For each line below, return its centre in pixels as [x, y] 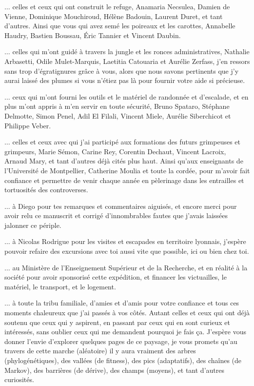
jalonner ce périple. [33, 225]
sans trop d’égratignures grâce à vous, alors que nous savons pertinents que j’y [122, 71]
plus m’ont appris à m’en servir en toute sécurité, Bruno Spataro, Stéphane [117, 106]
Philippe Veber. [28, 125]
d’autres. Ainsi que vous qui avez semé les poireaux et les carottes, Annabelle [120, 26]
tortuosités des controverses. [46, 190]
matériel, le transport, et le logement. [60, 286]
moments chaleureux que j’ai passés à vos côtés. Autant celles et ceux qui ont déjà [127, 313]
